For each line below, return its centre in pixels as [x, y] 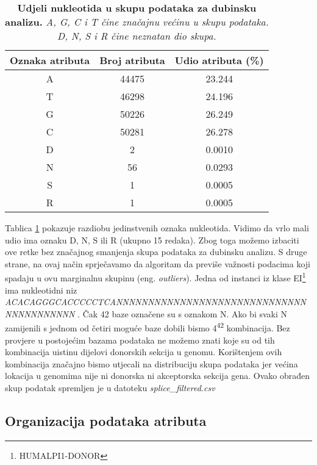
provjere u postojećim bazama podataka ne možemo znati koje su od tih [140, 340]
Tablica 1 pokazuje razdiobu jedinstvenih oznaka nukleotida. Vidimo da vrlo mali [157, 228]
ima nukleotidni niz [41, 290]
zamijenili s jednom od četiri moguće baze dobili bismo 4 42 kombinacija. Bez [148, 327]
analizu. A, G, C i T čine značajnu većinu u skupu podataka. [137, 22]
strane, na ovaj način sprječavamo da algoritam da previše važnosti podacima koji [158, 263]
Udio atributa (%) [219, 60]
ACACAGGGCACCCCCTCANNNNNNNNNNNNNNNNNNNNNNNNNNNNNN [155, 302]
